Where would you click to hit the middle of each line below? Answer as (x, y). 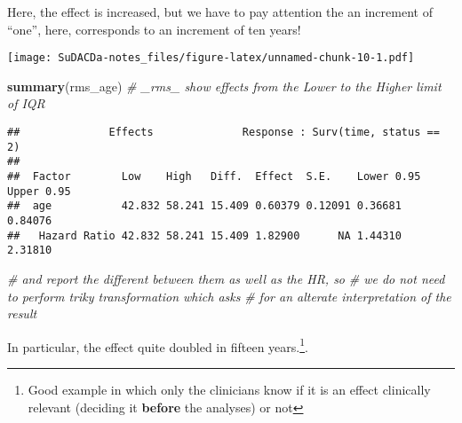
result (22, 313)
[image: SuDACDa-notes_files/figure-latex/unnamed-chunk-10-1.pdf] (211, 58)
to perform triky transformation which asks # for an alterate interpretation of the (229, 296)
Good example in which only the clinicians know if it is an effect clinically (229, 389)
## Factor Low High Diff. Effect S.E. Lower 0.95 (214, 176)
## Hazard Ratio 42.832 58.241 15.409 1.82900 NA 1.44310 (204, 235)
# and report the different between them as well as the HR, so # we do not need (226, 278)
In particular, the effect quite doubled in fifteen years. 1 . (158, 345)
